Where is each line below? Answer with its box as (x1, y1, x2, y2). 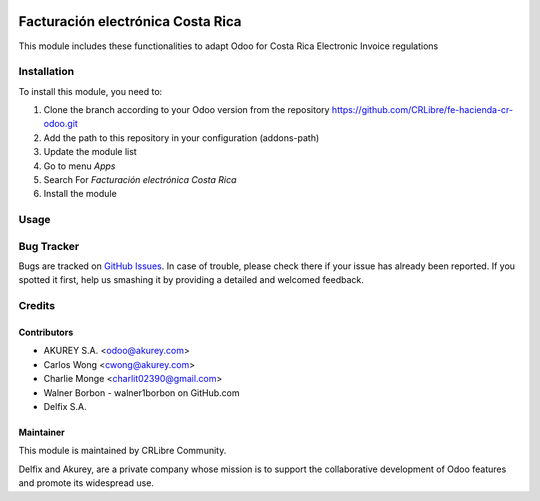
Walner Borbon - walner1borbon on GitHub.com (43, 386, 240, 399)
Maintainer (18, 426, 65, 438)
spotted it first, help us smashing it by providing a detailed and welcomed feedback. (18, 274, 364, 286)
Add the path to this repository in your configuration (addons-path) (43, 131, 320, 144)
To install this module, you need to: (18, 85, 163, 97)
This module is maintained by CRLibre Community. (18, 445, 227, 457)
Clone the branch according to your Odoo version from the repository (43, 104, 330, 116)
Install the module (43, 188, 117, 200)
